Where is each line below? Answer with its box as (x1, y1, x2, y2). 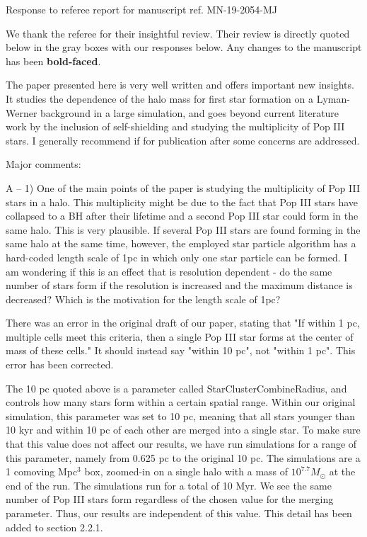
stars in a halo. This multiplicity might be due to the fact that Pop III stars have (6, 194, 359, 209)
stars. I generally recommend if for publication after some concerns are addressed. (6, 132, 360, 147)
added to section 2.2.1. (6, 519, 103, 534)
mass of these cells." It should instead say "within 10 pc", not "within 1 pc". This (6, 343, 356, 358)
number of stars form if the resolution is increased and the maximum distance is (6, 278, 353, 293)
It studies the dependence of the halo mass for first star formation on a (6, 91, 313, 106)
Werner (6, 105, 37, 120)
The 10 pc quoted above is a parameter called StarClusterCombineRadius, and (6, 380, 347, 395)
